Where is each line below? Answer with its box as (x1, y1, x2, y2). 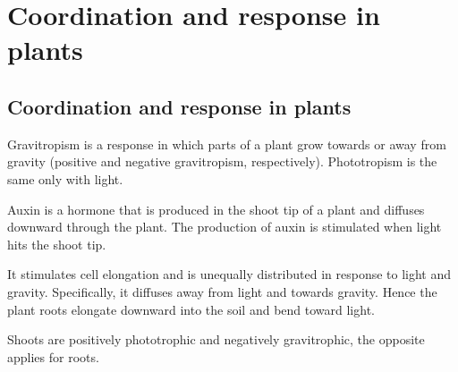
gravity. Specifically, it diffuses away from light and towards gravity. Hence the (7, 282, 437, 300)
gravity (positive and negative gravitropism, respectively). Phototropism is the (7, 152, 437, 171)
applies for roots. (7, 347, 99, 366)
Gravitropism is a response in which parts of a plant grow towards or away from (7, 134, 446, 153)
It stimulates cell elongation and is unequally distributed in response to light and (7, 265, 452, 283)
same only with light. (7, 169, 123, 188)
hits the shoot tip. (7, 234, 106, 253)
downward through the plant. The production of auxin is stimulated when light (7, 217, 442, 236)
